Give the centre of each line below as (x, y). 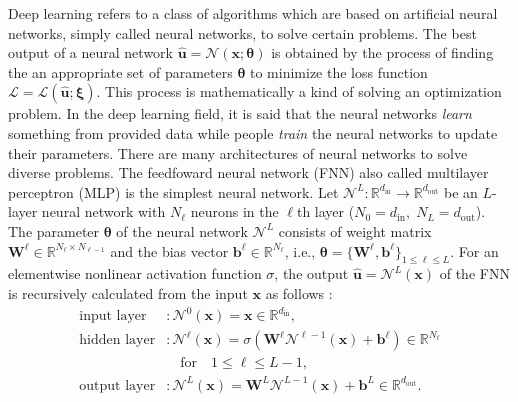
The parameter (54, 230)
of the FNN (474, 273)
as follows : (299, 292)
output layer (117, 385)
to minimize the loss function (338, 71)
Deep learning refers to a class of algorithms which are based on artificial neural (253, 13)
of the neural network (182, 230)
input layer (113, 316)
